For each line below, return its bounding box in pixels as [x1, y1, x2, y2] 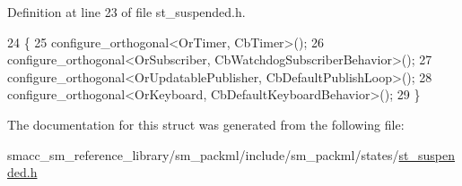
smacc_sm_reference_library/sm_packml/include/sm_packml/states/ [7, 145, 399, 164]
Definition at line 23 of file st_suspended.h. [7, 3, 246, 21]
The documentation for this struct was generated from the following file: [7, 114, 405, 133]
